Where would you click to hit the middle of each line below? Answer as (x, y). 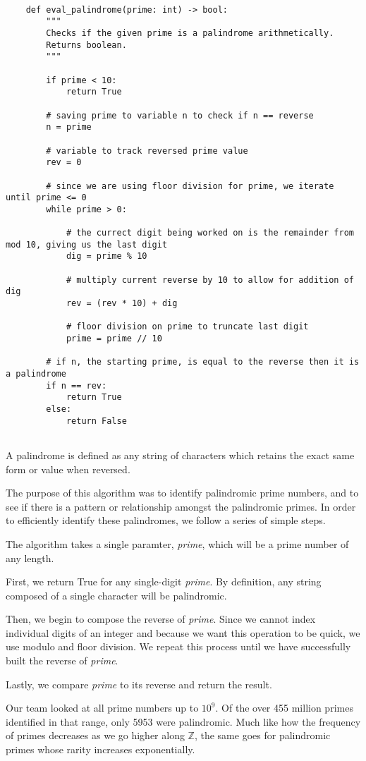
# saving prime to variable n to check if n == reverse (180, 115)
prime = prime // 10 (114, 339)
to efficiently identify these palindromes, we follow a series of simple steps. (166, 520)
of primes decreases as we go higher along (95, 735)
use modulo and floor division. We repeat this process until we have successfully (178, 646)
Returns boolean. (86, 45)
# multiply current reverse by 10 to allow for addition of (210, 280)
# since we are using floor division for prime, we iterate (190, 186)
